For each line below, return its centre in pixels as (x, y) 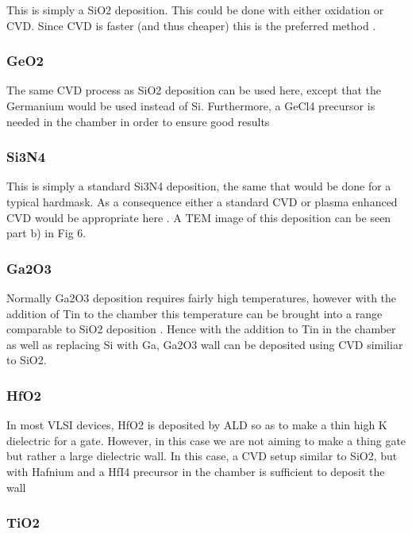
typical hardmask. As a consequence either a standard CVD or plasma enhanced (202, 202)
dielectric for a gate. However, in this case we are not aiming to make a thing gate (206, 440)
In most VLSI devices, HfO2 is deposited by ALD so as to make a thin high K (197, 425)
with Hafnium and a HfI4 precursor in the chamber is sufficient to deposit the (196, 471)
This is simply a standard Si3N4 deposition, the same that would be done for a (199, 186)
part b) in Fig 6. (46, 233)
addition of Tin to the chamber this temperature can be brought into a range (194, 313)
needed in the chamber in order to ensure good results (138, 121)
